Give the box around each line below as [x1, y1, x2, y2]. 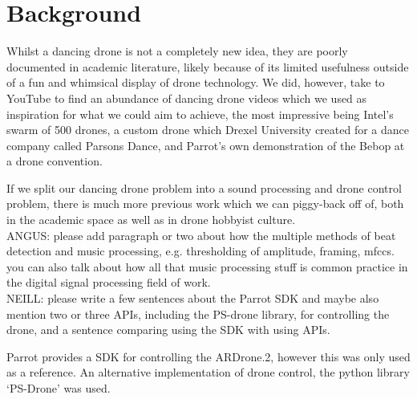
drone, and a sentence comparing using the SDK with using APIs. [6, 321, 330, 338]
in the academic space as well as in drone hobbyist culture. [6, 211, 296, 228]
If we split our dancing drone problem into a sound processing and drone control [6, 179, 402, 196]
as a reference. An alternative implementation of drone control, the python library [6, 364, 410, 381]
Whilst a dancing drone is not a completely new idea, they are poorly [6, 43, 348, 59]
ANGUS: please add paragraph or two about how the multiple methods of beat [6, 226, 396, 243]
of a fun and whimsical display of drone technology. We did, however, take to [6, 74, 385, 91]
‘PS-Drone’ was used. [6, 380, 111, 396]
